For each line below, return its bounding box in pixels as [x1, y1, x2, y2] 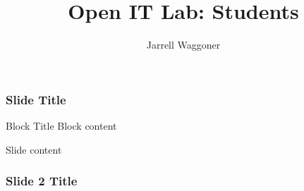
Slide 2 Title [6, 172, 78, 190]
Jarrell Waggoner [146, 37, 221, 52]
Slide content [6, 142, 62, 156]
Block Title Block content [6, 118, 117, 133]
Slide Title [6, 90, 66, 108]
